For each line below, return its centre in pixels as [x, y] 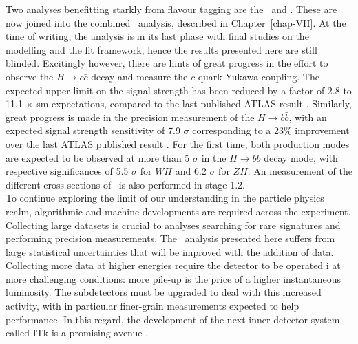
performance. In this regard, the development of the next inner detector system [173, 319]
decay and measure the [139, 76]
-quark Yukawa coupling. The [257, 76]
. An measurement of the [300, 171]
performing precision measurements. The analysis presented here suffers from [170, 238]
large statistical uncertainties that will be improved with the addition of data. [170, 251]
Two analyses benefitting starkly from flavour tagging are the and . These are [171, 9]
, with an [308, 117]
